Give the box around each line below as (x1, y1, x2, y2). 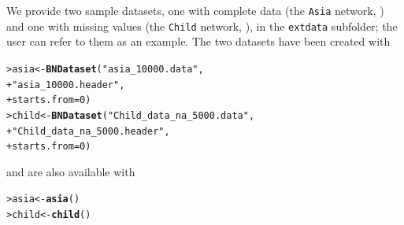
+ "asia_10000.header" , (6, 79, 125, 90)
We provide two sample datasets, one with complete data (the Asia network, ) (6, 2, 384, 18)
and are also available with (6, 163, 135, 179)
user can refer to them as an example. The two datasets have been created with (6, 33, 391, 50)
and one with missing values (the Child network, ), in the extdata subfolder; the (6, 17, 398, 34)
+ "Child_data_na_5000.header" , (6, 125, 170, 137)
